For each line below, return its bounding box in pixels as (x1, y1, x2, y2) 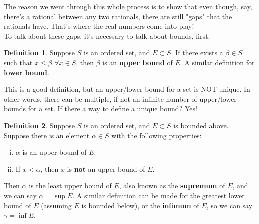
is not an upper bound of (67, 163, 145, 174)
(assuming (41, 200, 72, 210)
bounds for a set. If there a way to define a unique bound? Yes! (4, 103, 197, 114)
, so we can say (206, 200, 253, 210)
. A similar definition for (180, 57, 255, 67)
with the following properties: (111, 130, 202, 140)
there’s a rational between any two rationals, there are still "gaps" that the (4, 11, 232, 21)
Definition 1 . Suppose (4, 47, 75, 58)
